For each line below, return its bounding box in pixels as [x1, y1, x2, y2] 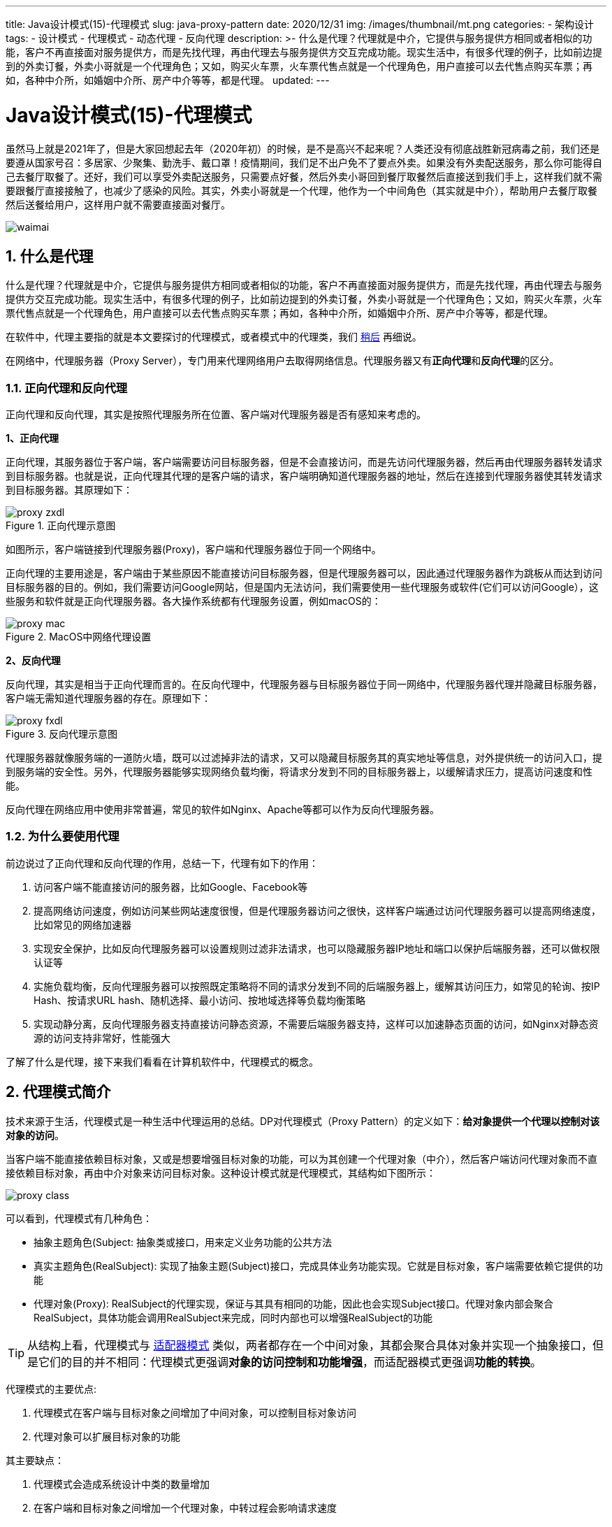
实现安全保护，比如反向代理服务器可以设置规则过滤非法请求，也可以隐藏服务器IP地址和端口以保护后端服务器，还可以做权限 [34, 942, 600, 954]
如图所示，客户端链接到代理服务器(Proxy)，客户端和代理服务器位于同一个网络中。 [6, 543, 381, 556]
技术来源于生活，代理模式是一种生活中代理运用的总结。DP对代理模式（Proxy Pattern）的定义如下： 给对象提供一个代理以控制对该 [6, 1114, 600, 1127]
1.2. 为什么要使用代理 [6, 829, 119, 844]
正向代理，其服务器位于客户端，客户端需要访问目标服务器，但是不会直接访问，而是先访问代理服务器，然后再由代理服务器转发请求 [6, 456, 602, 468]
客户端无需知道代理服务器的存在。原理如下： [6, 692, 211, 705]
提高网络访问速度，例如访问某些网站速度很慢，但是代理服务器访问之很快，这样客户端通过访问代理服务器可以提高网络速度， [34, 904, 601, 917]
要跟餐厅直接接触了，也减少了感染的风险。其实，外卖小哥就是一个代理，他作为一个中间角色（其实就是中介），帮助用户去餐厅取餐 [6, 184, 597, 196]
